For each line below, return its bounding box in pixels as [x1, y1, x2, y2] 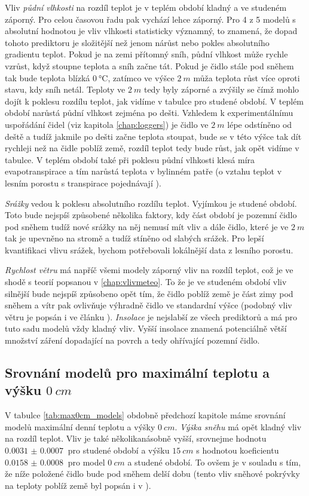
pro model [68, 455, 105, 468]
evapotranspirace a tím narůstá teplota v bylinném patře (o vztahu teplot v [5, 165, 282, 177]
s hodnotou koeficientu [196, 444, 279, 456]
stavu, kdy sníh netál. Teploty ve [5, 83, 126, 96]
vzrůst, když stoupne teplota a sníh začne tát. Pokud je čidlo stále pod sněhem [5, 59, 294, 72]
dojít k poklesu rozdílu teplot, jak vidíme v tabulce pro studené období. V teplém [5, 94, 304, 107]
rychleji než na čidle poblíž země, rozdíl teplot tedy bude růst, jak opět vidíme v [5, 142, 299, 154]
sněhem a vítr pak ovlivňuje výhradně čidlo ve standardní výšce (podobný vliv [5, 299, 292, 311]
